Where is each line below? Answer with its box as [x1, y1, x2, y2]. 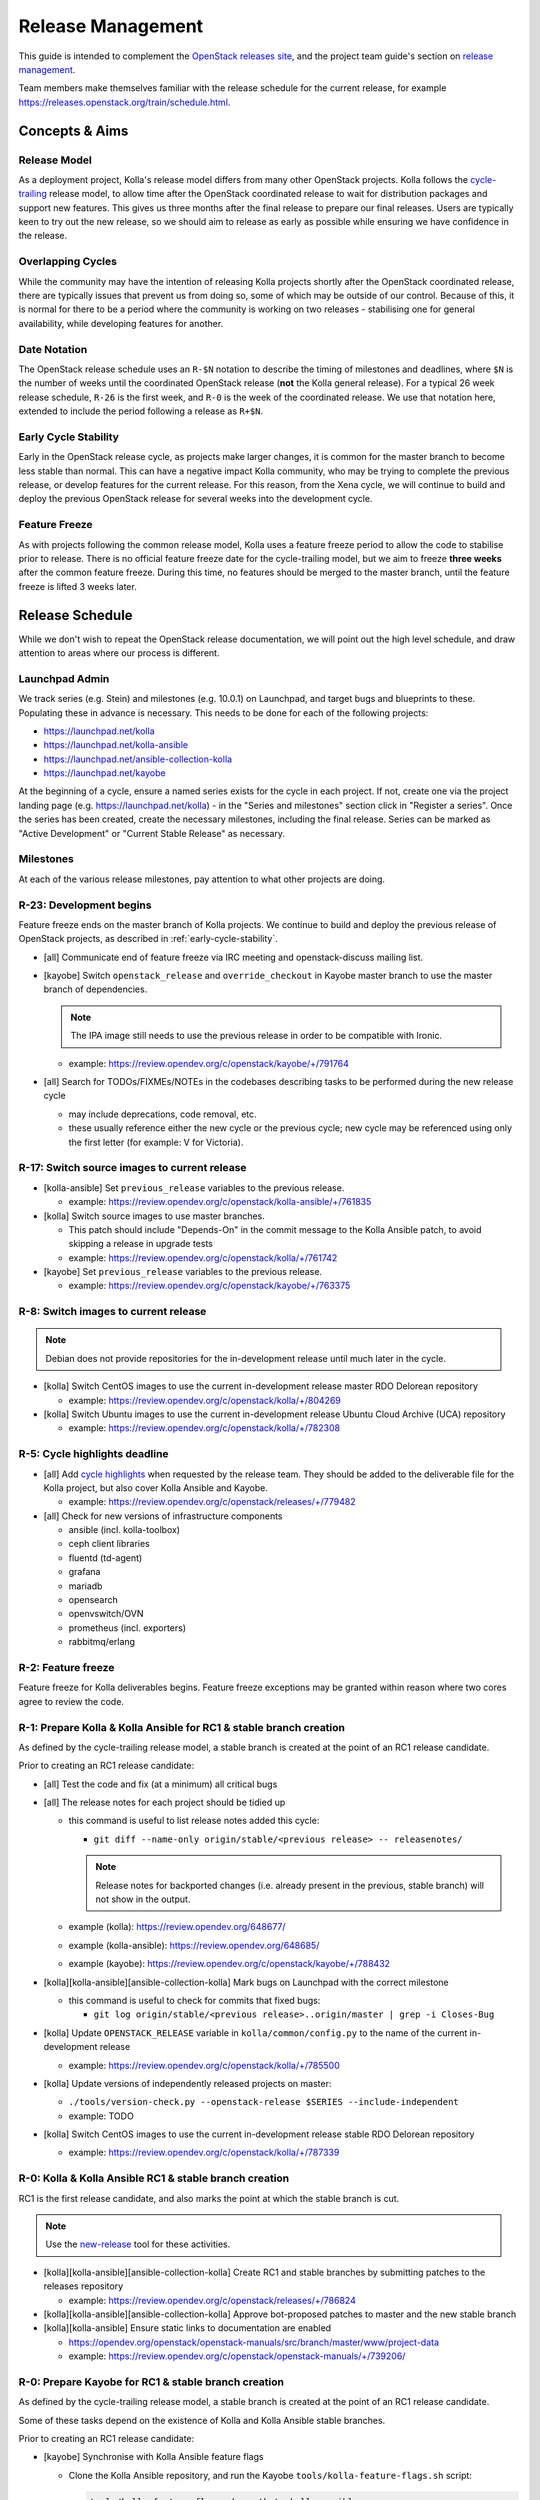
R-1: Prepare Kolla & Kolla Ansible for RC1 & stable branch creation [18, 1720, 345, 1734]
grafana [68, 1566, 101, 1578]
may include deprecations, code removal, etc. [68, 1108, 257, 1120]
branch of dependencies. [43, 983, 148, 995]
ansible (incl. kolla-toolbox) [68, 1524, 180, 1536]
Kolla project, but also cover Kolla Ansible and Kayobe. [43, 1481, 269, 1494]
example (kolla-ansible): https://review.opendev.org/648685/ [68, 1939, 320, 1951]
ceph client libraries [68, 1538, 150, 1550]
